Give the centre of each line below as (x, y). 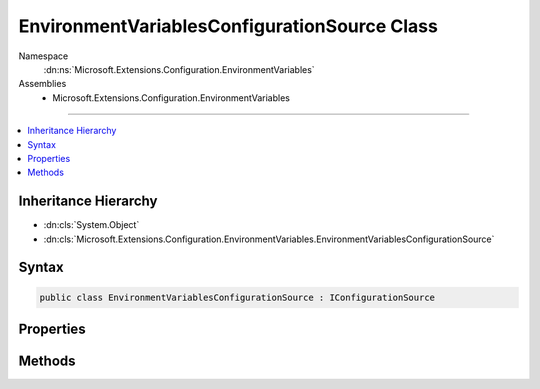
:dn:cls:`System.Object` (91, 225)
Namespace (43, 56)
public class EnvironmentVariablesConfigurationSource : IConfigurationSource (237, 297)
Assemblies (42, 84)
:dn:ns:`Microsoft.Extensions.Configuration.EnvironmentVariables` (179, 69)
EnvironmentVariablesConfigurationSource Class (228, 26)
